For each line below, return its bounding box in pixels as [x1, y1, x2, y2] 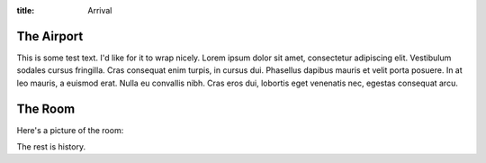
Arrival [87, 5, 112, 15]
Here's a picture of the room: [16, 124, 124, 135]
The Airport [16, 28, 84, 44]
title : [16, 5, 35, 15]
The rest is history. [16, 140, 85, 152]
